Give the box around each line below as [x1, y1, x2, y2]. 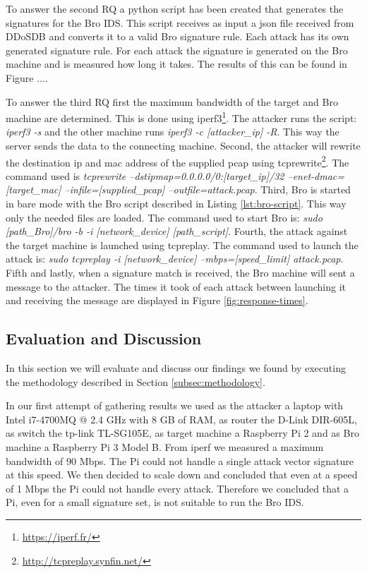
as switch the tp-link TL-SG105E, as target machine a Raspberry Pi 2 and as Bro [6, 426, 359, 440]
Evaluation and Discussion [6, 327, 202, 349]
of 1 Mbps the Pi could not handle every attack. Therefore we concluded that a [6, 481, 349, 495]
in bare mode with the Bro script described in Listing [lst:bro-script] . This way [6, 196, 347, 211]
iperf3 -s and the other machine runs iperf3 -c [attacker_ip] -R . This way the [6, 124, 339, 139]
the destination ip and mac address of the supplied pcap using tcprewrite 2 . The [6, 152, 349, 169]
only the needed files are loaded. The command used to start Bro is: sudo [6, 210, 323, 224]
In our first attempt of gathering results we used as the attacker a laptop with [6, 398, 344, 413]
